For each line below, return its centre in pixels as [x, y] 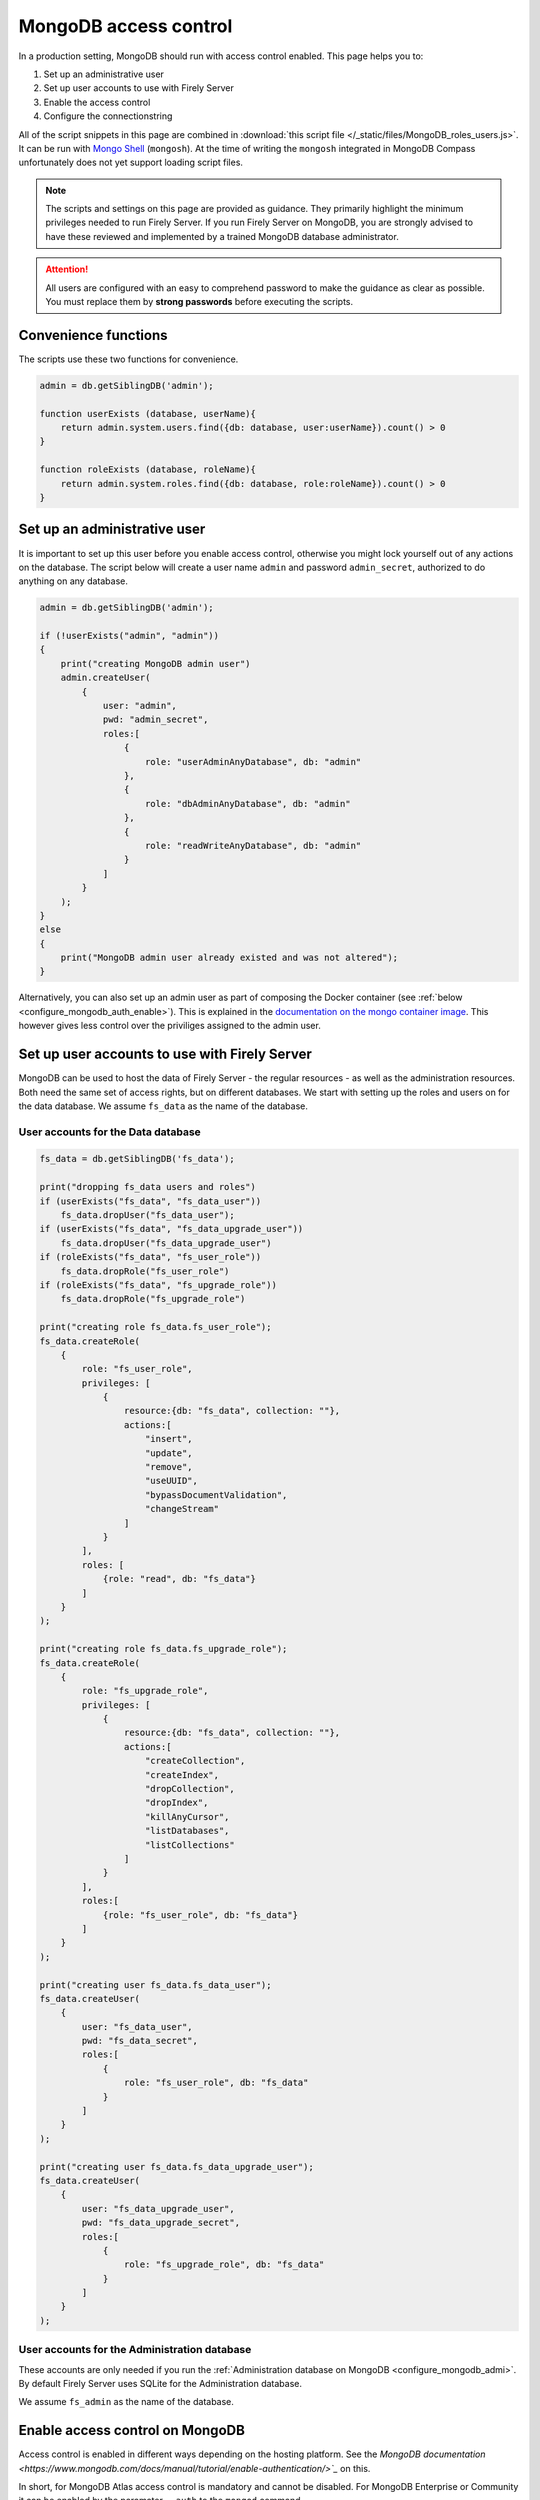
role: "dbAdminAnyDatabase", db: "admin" [248, 803]
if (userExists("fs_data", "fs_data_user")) [150, 1201]
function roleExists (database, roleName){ [148, 469]
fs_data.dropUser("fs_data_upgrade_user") [166, 1243]
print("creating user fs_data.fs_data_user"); [155, 1984]
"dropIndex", [177, 1803]
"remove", [169, 1467]
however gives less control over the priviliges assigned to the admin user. [170, 1026]
